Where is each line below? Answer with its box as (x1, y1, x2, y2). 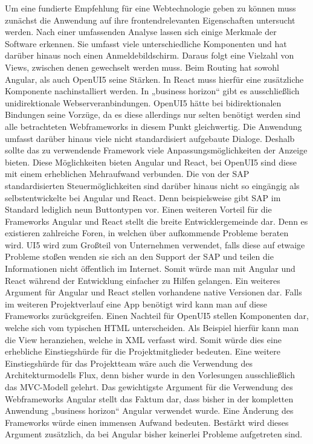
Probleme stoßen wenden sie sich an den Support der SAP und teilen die (5, 250, 274, 263)
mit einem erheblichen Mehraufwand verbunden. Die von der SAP (5, 167, 250, 180)
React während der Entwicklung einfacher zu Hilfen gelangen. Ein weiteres (5, 274, 280, 286)
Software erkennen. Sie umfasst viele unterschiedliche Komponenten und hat (5, 37, 287, 50)
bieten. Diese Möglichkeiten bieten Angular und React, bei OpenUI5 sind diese (5, 155, 297, 168)
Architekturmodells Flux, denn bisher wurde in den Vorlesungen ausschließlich (5, 368, 295, 381)
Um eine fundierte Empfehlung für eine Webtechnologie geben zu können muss (5, 2, 296, 14)
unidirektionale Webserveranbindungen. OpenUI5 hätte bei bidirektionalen (5, 96, 282, 109)
